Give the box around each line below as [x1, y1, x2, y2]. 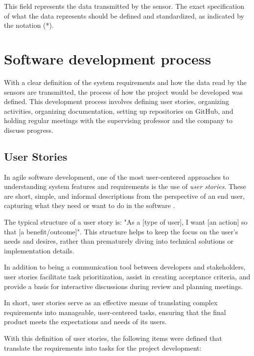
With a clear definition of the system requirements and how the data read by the [4, 77, 247, 87]
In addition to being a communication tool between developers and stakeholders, [4, 262, 246, 272]
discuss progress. [4, 125, 53, 135]
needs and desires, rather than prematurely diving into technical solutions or [4, 236, 233, 246]
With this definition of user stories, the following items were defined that [4, 333, 222, 343]
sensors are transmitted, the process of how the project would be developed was [4, 86, 243, 97]
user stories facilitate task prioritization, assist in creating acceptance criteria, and [4, 272, 251, 282]
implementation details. [4, 245, 74, 255]
